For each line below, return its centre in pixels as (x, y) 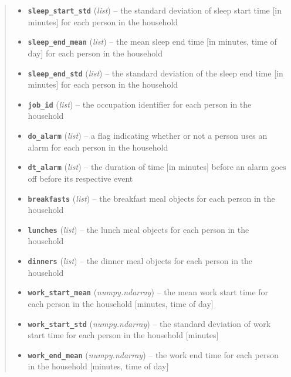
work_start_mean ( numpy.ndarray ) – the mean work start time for (148, 292)
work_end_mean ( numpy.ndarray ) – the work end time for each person (153, 354)
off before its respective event (80, 178)
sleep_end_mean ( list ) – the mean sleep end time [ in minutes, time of (152, 41)
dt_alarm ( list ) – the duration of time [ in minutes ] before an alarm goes (157, 167)
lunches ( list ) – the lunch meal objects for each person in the (138, 229)
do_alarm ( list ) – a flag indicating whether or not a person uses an (148, 135)
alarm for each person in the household (98, 147)
